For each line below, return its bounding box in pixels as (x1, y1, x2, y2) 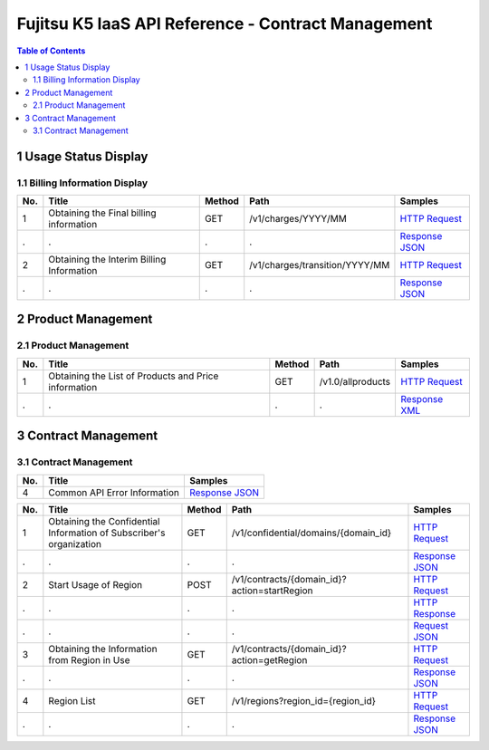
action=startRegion (231, 584, 313, 597)
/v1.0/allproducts (319, 375, 391, 388)
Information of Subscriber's (48, 526, 166, 539)
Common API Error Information (48, 486, 180, 498)
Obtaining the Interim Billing (48, 254, 167, 266)
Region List (48, 694, 96, 707)
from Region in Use (48, 653, 130, 666)
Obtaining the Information (48, 642, 158, 655)
